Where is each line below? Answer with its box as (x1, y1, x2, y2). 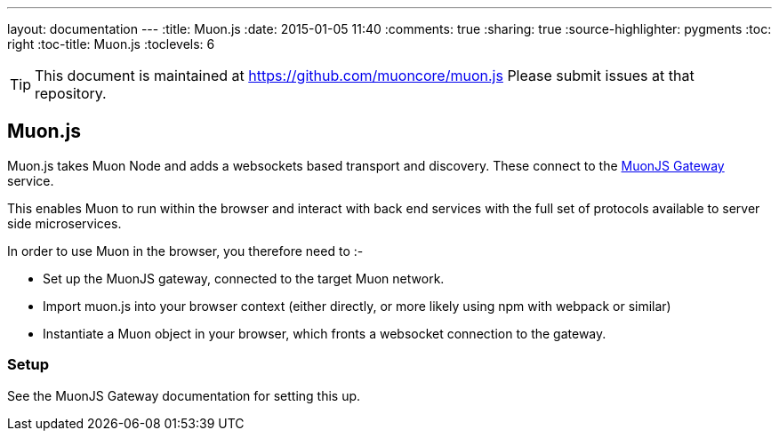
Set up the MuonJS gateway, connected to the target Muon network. (43, 270, 445, 286)
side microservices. (7, 215, 122, 231)
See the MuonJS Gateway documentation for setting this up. (7, 387, 361, 403)
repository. (35, 84, 107, 102)
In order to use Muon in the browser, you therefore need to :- (7, 243, 364, 259)
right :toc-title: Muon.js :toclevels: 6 (7, 36, 215, 52)
